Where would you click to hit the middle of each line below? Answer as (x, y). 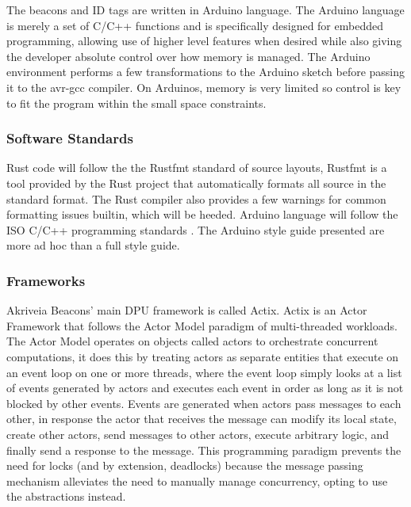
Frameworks (46, 280)
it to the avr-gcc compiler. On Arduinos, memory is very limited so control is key (204, 87)
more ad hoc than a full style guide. (93, 245)
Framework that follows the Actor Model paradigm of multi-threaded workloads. (202, 325)
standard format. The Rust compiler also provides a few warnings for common (196, 198)
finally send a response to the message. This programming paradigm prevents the (204, 450)
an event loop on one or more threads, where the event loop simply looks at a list (204, 372)
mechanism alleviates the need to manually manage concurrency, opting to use (197, 480)
